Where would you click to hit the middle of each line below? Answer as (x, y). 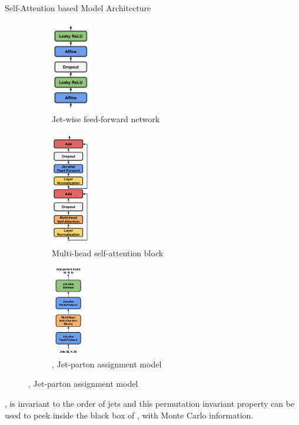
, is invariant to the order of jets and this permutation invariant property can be (150, 404)
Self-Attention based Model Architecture (78, 8)
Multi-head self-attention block (108, 252)
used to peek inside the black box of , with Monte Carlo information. (129, 415)
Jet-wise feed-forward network (106, 119)
